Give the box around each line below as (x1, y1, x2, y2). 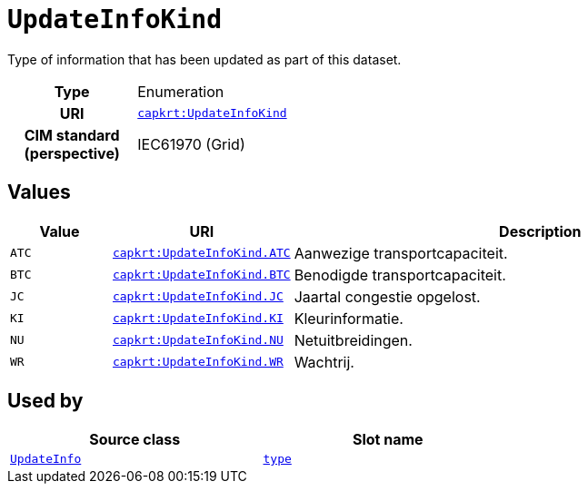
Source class (89, 430, 181, 449)
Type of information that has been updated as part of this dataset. (7, 51, 402, 67)
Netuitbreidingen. (294, 330, 413, 349)
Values (7, 181, 71, 204)
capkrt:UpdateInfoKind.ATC (112, 246, 291, 260)
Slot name (352, 430, 424, 449)
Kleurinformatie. (294, 309, 404, 328)
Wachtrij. (294, 352, 354, 371)
